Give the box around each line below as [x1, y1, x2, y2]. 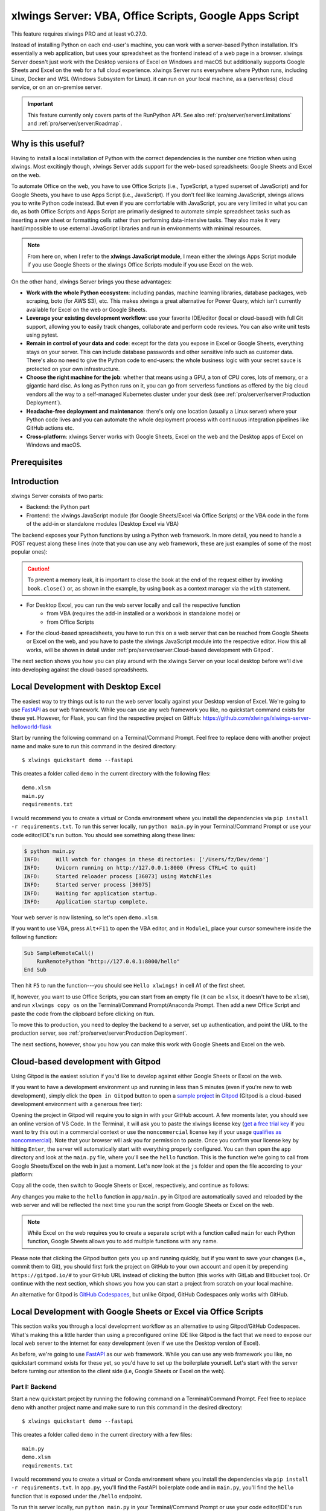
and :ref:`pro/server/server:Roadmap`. [27, 120, 123, 127]
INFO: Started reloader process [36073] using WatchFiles [24, 873, 212, 879]
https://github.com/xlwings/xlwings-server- [202, 714, 312, 722]
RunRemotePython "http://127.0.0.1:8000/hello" [36, 958, 181, 965]
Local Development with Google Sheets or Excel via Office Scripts [11, 1307, 264, 1317]
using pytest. [26, 331, 59, 338]
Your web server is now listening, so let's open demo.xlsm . [11, 913, 159, 921]
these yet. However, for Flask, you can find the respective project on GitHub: [11, 714, 202, 722]
